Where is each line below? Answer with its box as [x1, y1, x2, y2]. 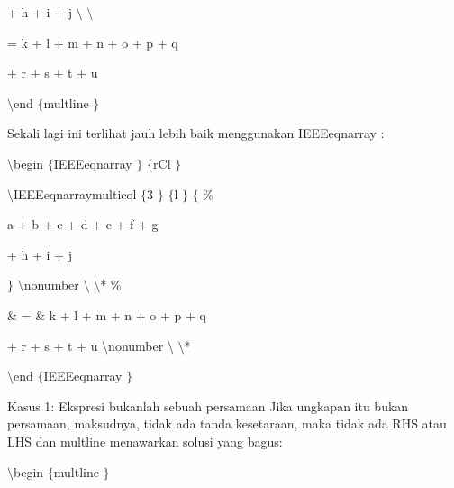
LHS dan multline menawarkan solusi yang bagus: [7, 431, 283, 450]
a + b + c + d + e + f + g [7, 215, 159, 234]
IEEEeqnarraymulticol [14, 184, 137, 203]
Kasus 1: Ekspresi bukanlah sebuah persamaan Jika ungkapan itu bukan [7, 396, 409, 415]
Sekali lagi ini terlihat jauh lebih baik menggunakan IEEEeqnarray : [7, 124, 385, 143]
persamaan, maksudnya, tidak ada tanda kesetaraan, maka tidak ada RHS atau [7, 414, 447, 433]
